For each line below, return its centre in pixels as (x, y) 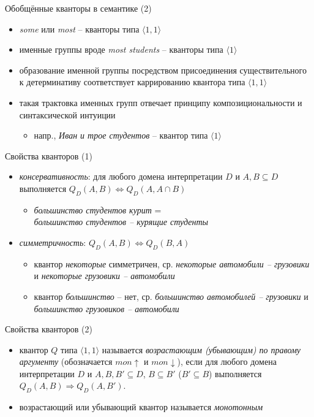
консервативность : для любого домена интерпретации (121, 176)
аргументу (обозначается (66, 362)
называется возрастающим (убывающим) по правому (201, 349)
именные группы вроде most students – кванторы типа (121, 49)
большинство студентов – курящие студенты (121, 222)
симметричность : (53, 242)
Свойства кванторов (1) (49, 155)
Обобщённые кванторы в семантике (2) (78, 8)
